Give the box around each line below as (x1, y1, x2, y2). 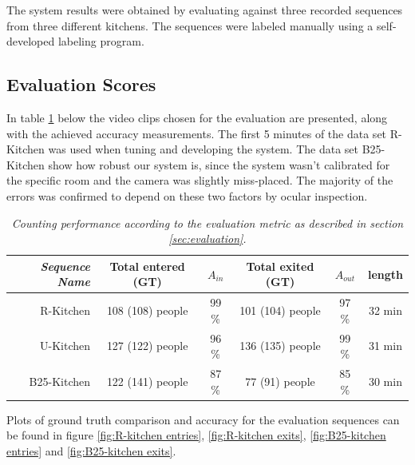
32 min (368, 301, 402, 318)
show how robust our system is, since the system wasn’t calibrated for (48, 156, 390, 173)
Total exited (246, 257, 314, 274)
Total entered (109, 257, 185, 274)
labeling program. (57, 33, 144, 50)
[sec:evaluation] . (168, 230, 247, 247)
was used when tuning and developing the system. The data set (48, 141, 358, 157)
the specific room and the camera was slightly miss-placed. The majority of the (6, 172, 393, 189)
